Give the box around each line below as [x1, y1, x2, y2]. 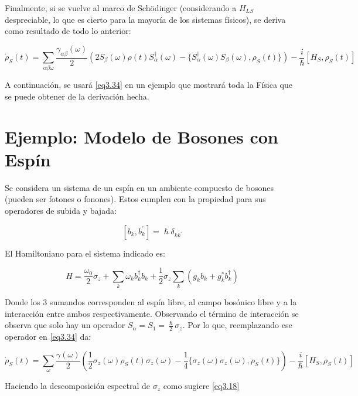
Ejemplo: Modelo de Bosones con [5, 124, 278, 148]
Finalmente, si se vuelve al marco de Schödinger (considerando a [5, 2, 237, 13]
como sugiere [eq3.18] [163, 380, 240, 392]
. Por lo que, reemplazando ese [182, 319, 292, 331]
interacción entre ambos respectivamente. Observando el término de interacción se [5, 307, 299, 319]
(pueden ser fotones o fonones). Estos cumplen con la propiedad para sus [5, 193, 266, 205]
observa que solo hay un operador [5, 319, 125, 331]
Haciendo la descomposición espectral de [5, 380, 150, 392]
